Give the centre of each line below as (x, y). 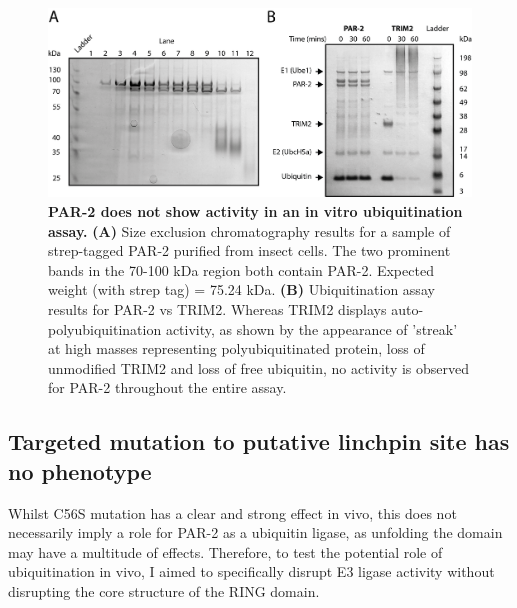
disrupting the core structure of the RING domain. (164, 590)
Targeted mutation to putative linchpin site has (259, 441)
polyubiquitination (105, 328)
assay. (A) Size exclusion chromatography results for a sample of (249, 230)
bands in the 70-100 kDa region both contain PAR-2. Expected (241, 269)
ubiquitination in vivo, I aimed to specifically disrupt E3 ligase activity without (251, 571)
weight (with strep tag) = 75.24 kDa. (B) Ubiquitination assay (241, 289)
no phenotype (80, 470)
